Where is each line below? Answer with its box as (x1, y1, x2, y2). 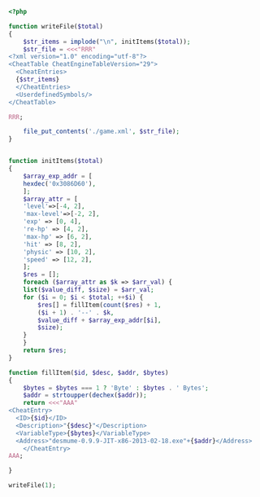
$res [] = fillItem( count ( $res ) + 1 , (37, 301, 162, 309)
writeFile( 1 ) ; (8, 482, 57, 490)
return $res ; (23, 346, 67, 354)
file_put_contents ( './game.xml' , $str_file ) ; (23, 127, 180, 136)
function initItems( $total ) (8, 157, 104, 165)
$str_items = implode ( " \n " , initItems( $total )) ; (23, 37, 191, 46)
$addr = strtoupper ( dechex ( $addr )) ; (23, 391, 148, 399)
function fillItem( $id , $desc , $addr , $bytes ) (8, 368, 169, 376)
